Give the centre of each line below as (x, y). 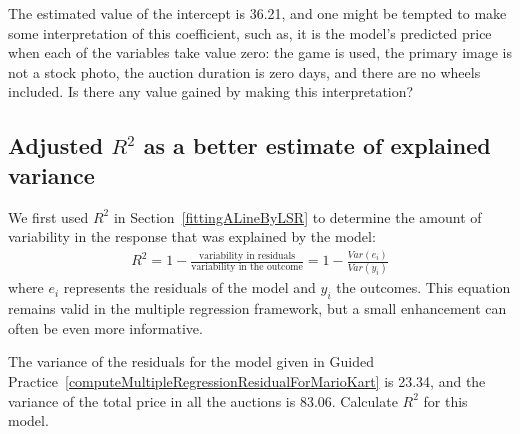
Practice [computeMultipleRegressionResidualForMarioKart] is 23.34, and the (247, 380)
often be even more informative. (105, 327)
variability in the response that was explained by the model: (192, 236)
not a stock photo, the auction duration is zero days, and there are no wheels (244, 71)
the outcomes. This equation (423, 287)
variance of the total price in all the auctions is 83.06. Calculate (203, 400)
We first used (48, 216)
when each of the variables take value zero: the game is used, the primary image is (260, 52)
